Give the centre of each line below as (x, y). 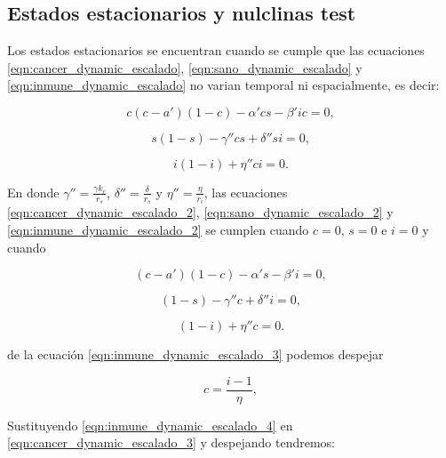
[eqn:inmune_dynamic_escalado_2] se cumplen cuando (158, 230)
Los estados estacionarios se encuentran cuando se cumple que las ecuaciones (216, 50)
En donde (33, 192)
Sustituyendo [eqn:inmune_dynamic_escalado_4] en (150, 425)
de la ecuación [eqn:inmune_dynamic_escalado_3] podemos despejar (195, 354)
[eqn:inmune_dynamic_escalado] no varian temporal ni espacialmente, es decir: (223, 85)
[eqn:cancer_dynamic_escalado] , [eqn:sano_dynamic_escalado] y (185, 67)
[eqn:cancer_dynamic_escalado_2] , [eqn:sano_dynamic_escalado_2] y (200, 212)
